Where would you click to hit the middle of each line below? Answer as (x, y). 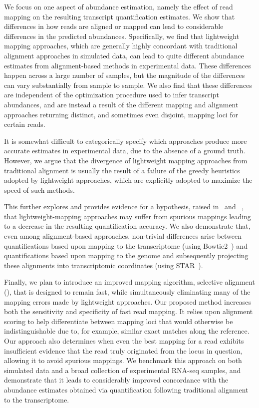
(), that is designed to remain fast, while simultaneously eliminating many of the (127, 292)
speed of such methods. (39, 190)
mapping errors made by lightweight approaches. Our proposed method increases (128, 301)
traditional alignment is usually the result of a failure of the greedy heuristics (122, 170)
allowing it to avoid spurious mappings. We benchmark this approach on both (123, 360)
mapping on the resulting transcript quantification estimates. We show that (120, 16)
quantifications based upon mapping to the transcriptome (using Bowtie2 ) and (126, 245)
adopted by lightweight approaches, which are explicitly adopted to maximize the (128, 180)
